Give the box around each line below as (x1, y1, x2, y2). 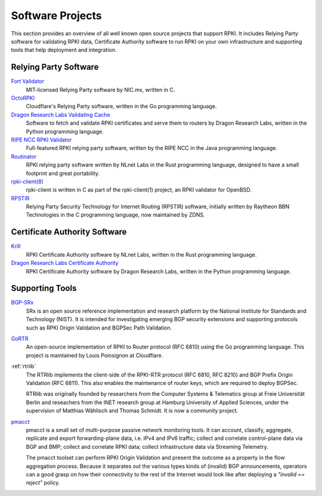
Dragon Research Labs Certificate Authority (11, 260, 119, 267)
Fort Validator (11, 78, 45, 85)
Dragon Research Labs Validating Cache (11, 111, 110, 118)
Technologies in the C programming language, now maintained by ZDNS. (26, 211, 205, 218)
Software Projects (11, 9, 102, 22)
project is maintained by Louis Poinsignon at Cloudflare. (26, 352, 163, 359)
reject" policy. (26, 479, 60, 486)
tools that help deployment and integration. (11, 47, 117, 54)
